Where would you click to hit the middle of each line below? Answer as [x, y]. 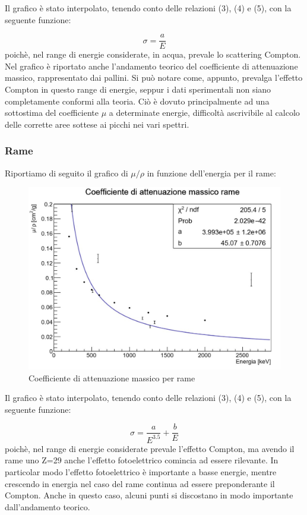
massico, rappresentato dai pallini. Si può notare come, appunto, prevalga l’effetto [154, 78]
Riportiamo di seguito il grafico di [67, 173]
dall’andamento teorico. [48, 506]
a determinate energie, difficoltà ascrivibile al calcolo [204, 113]
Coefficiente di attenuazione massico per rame [112, 377]
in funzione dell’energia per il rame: [211, 173]
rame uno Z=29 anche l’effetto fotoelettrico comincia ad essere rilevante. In [142, 460]
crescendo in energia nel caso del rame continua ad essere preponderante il [140, 483]
